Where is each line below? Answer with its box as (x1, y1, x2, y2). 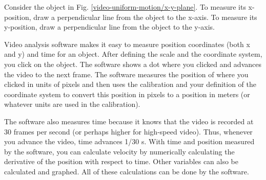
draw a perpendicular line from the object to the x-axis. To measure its (33, 11, 257, 22)
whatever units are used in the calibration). (4, 99, 140, 109)
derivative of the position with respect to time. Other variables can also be (4, 156, 239, 167)
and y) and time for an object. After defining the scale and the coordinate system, (4, 49, 262, 59)
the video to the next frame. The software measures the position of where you (4, 69, 249, 79)
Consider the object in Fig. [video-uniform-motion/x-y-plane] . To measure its (4, 2, 246, 12)
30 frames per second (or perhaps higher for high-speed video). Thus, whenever (4, 126, 253, 137)
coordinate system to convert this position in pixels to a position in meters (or (4, 88, 250, 99)
